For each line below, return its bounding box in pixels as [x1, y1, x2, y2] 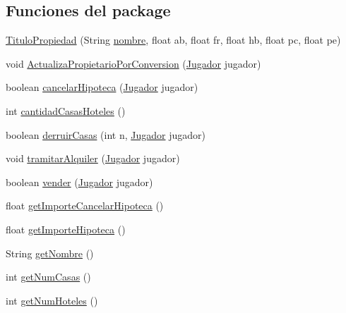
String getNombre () [6, 245, 94, 260]
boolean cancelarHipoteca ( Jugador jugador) [6, 80, 198, 94]
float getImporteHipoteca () [6, 221, 126, 236]
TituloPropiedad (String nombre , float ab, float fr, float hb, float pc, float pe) [6, 32, 341, 47]
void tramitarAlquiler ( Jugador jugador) [6, 151, 180, 166]
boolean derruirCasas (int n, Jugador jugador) [6, 127, 205, 142]
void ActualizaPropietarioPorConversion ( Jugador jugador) [6, 56, 261, 70]
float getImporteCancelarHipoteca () [6, 198, 164, 213]
